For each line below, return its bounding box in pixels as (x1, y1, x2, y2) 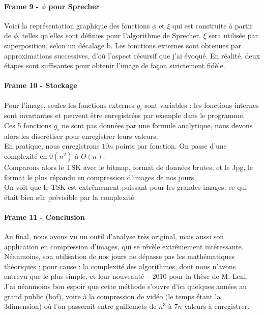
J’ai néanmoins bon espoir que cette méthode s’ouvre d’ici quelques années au (4, 281, 247, 292)
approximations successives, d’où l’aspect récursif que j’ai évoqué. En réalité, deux (4, 50, 260, 61)
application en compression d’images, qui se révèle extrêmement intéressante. (4, 241, 244, 251)
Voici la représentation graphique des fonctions (4, 20, 150, 31)
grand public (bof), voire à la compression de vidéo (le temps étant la (4, 291, 221, 301)
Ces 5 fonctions (4, 120, 52, 130)
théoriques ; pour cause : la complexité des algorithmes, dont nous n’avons (4, 261, 236, 271)
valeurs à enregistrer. (184, 301, 250, 311)
